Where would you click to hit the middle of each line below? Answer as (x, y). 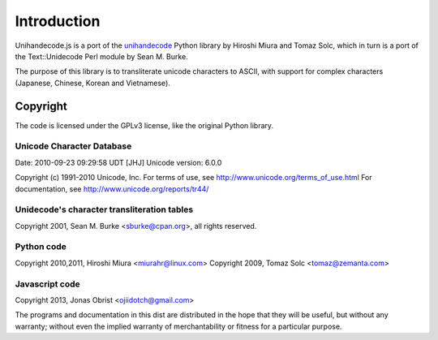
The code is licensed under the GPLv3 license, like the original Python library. (144, 125)
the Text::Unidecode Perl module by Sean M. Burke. (101, 56)
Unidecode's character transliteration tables (104, 209)
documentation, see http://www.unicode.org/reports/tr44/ (112, 189)
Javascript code (47, 284)
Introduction (58, 21)
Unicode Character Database (73, 146)
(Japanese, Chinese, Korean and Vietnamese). (92, 83)
